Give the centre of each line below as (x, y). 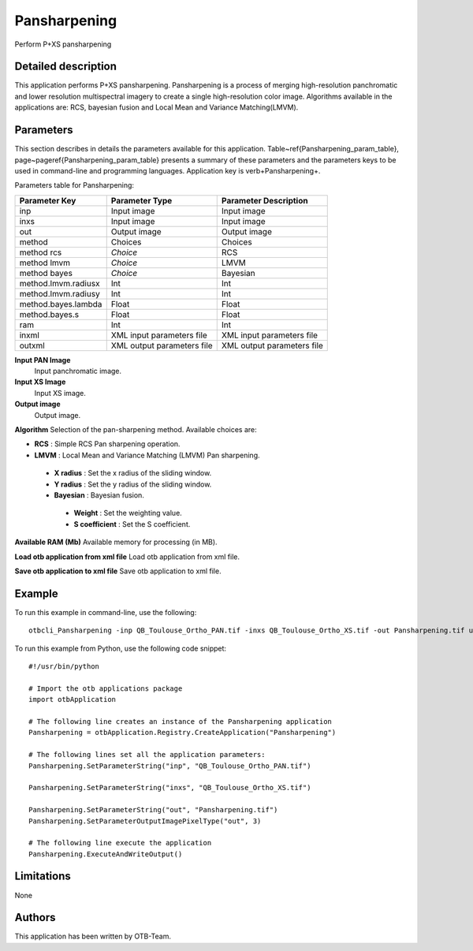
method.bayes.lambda (61, 304)
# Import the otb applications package (106, 688)
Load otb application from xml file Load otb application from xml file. (127, 557)
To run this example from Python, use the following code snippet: (121, 648)
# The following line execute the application (120, 843)
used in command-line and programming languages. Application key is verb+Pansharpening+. (168, 170)
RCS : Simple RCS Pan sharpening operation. (107, 444)
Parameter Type (142, 200)
